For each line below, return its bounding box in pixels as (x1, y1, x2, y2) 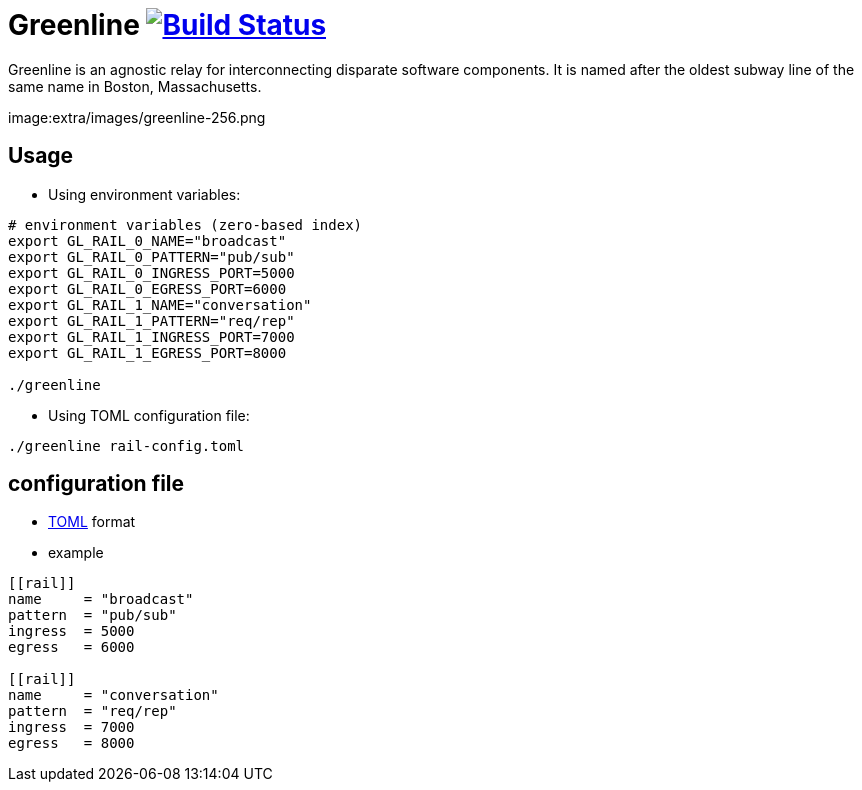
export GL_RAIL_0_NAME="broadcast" (8, 232, 287, 249)
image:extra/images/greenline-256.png (8, 108, 266, 126)
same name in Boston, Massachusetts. (8, 77, 262, 95)
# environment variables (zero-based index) (8, 216, 363, 233)
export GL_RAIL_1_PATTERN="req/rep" (8, 312, 295, 329)
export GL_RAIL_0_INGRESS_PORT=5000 (8, 264, 295, 281)
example (48, 544, 104, 562)
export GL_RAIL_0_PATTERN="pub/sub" (8, 248, 295, 265)
